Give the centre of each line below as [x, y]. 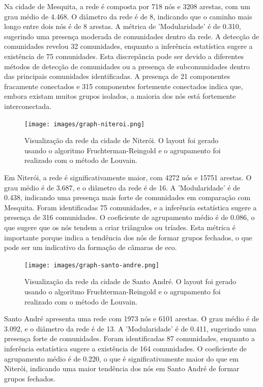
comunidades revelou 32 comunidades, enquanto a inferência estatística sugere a [128, 46]
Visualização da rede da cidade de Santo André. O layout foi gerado [130, 281]
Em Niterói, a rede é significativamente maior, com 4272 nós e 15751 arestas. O [128, 177]
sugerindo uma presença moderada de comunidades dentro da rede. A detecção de [132, 36]
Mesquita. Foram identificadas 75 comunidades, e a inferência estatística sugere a [130, 207]
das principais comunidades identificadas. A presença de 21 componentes [117, 76]
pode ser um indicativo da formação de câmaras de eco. [91, 247]
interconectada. [28, 106]
